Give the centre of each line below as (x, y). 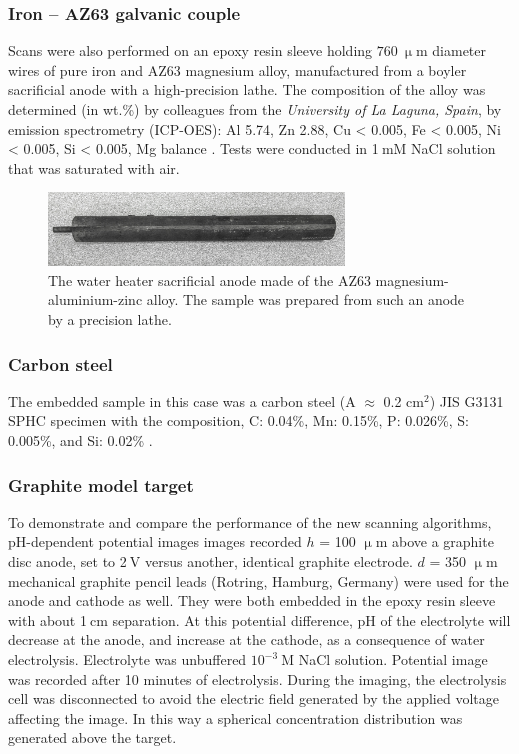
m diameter (451, 50)
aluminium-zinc (95, 299)
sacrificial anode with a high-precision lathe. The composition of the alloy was (247, 89)
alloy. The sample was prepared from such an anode (305, 299)
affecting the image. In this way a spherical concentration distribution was (235, 717)
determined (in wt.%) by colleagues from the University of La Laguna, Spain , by (255, 109)
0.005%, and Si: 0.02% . (80, 440)
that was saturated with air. (94, 167)
